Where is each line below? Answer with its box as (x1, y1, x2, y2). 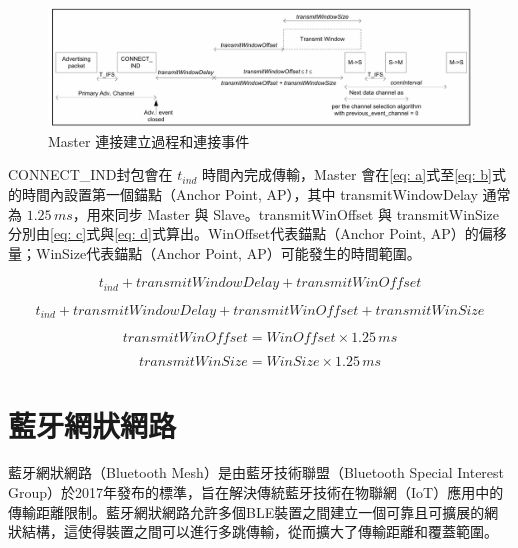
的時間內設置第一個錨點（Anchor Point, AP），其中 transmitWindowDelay (8, 184, 478, 205)
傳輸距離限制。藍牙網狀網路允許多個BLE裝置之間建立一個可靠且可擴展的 (8, 501, 485, 522)
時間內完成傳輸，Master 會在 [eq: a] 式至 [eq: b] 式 (202, 164, 506, 185)
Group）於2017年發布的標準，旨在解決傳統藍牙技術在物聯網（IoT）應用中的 (8, 482, 504, 503)
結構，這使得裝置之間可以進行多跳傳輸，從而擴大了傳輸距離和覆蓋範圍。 (21, 521, 498, 542)
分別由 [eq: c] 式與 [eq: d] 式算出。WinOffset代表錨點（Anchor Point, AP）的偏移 (8, 223, 507, 244)
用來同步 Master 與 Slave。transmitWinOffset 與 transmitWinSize (86, 203, 500, 224)
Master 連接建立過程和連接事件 (48, 130, 250, 151)
